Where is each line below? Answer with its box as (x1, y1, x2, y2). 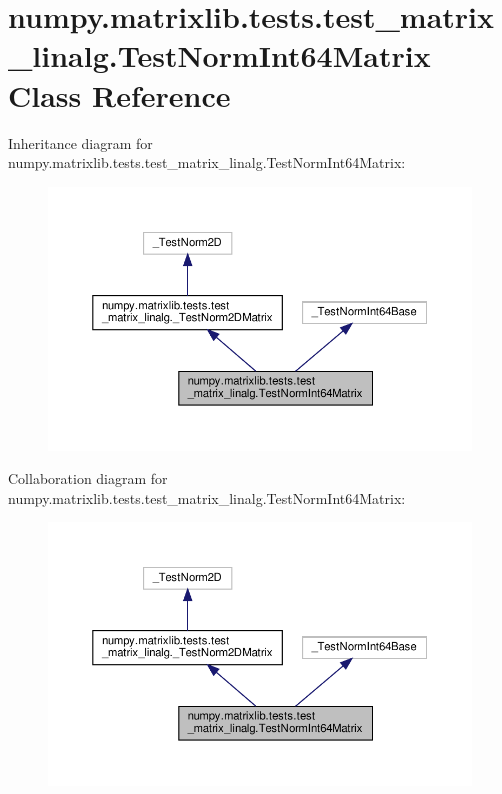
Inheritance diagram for (8, 132, 153, 153)
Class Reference (8, 74, 231, 115)
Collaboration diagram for (8, 468, 168, 489)
